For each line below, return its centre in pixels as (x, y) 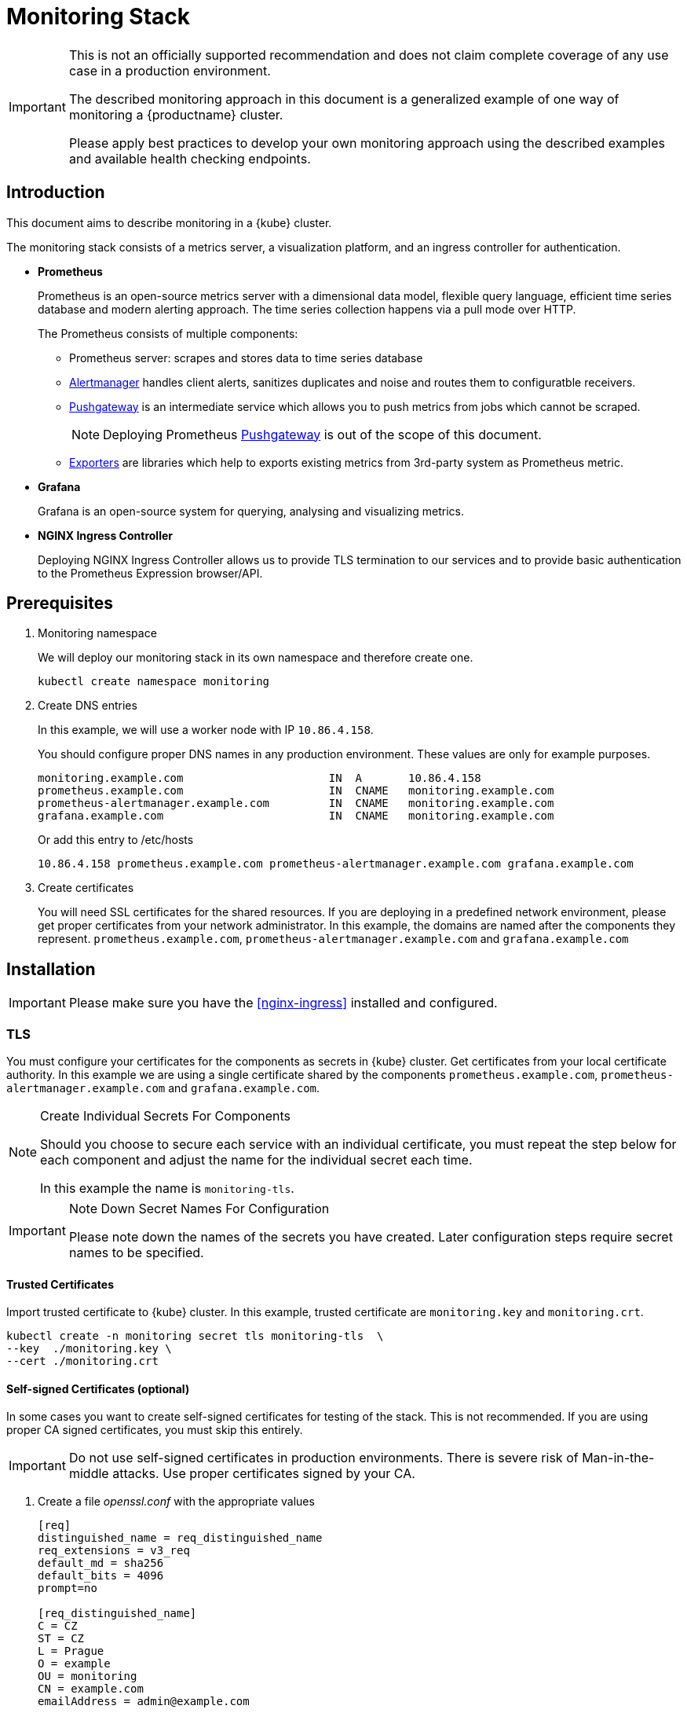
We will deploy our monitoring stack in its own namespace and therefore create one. (256, 658)
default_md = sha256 (101, 1563)
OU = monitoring (88, 1676)
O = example (74, 1664)
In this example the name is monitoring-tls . (167, 1188)
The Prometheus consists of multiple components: (168, 333)
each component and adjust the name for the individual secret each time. (256, 1160)
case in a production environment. (170, 70)
